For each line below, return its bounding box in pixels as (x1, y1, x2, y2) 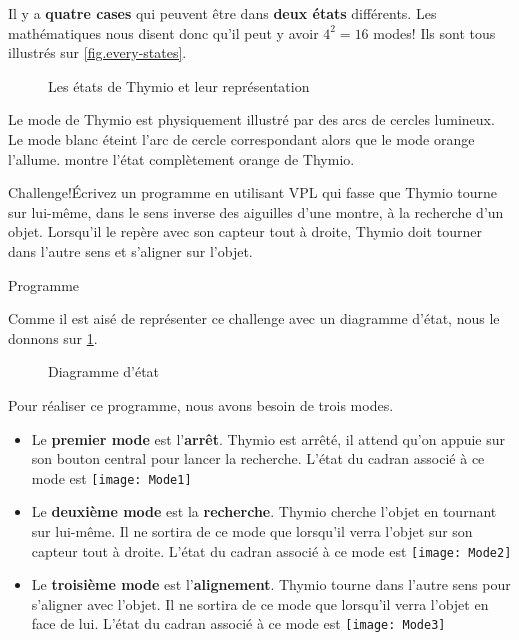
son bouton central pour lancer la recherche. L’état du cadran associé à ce (31, 448, 485, 469)
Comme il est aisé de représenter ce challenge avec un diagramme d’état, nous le (8, 308, 500, 329)
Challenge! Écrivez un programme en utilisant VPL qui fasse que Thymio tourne (8, 182, 498, 203)
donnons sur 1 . (8, 327, 98, 348)
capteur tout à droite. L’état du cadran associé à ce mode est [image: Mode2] (31, 540, 512, 561)
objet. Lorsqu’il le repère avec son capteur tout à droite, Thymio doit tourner (8, 221, 482, 242)
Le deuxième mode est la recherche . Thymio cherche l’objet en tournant (31, 501, 497, 522)
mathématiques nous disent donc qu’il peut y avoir (8, 22, 319, 43)
